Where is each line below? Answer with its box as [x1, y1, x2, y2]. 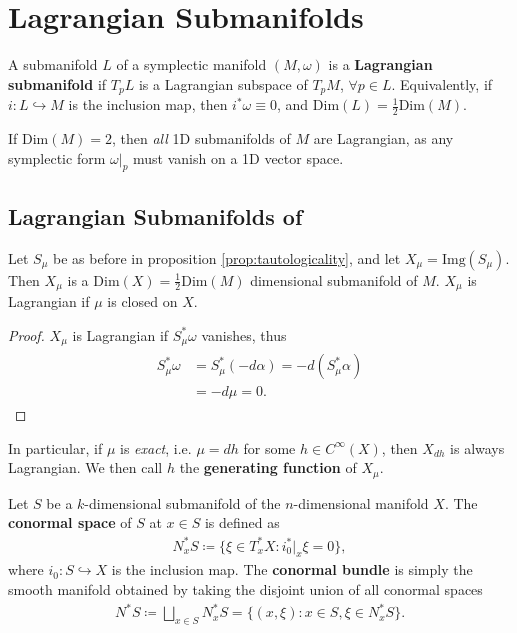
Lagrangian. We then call [8, 457, 163, 478]
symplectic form [8, 147, 106, 168]
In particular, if [8, 437, 103, 458]
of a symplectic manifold [116, 54, 267, 75]
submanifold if [8, 73, 107, 94]
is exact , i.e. [120, 437, 192, 458]
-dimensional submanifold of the [84, 492, 281, 513]
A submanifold [8, 54, 98, 75]
